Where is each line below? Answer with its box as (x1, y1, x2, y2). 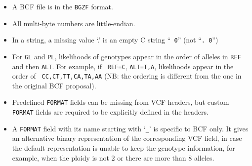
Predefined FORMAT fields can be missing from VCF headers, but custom (12, 97, 229, 107)
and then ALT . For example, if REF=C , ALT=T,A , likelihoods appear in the (12, 61, 234, 71)
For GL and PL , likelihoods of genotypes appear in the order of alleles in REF (12, 51, 241, 61)
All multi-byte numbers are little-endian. (12, 18, 135, 28)
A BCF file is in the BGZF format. (12, 1, 113, 11)
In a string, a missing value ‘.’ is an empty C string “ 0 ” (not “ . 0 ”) (12, 35, 218, 45)
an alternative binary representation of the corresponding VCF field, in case (12, 133, 242, 143)
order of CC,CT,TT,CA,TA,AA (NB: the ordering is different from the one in (12, 71, 242, 81)
